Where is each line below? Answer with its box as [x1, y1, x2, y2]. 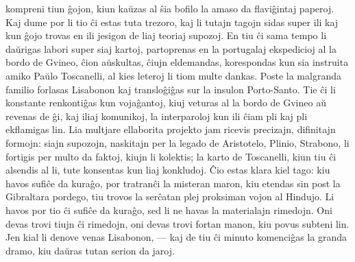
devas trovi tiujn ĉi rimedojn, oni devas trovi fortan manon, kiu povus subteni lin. [5, 216, 350, 230]
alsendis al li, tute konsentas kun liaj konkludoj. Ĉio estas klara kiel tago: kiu [5, 163, 330, 177]
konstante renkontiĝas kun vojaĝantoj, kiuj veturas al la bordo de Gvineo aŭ [5, 95, 326, 110]
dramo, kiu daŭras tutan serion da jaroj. [5, 243, 175, 257]
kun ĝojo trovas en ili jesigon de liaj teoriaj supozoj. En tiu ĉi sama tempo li [5, 28, 327, 43]
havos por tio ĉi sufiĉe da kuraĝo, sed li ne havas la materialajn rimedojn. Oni [5, 202, 332, 217]
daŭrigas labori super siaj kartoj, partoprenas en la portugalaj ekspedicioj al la [5, 41, 336, 56]
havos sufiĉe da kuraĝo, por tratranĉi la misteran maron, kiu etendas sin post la [5, 176, 341, 190]
